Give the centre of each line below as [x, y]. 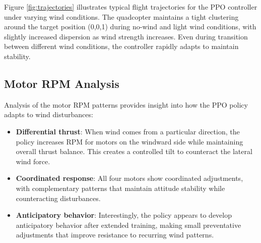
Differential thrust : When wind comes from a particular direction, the [128, 131]
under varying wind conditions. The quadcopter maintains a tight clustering [121, 16]
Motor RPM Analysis [62, 83]
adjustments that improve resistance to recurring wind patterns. [115, 235]
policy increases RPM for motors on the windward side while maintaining [129, 141]
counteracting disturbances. [58, 198]
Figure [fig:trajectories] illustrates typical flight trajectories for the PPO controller [131, 7]
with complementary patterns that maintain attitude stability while [120, 188]
